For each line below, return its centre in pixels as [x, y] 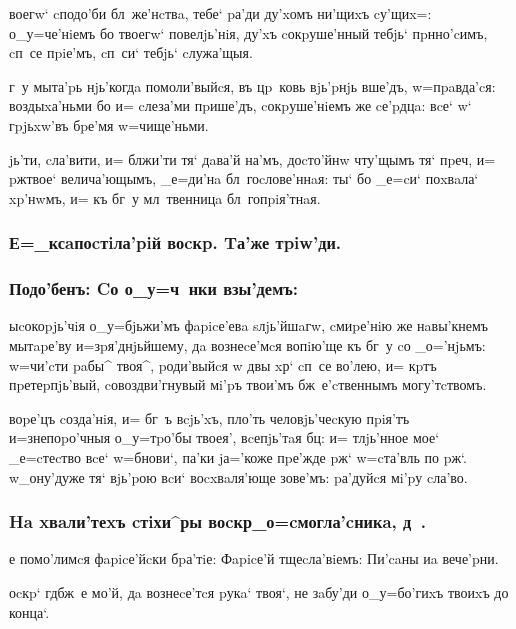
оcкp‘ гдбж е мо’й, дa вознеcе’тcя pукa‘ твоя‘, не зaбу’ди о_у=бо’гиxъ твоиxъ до [259, 591]
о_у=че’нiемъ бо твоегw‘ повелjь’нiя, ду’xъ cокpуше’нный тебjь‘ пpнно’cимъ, [248, 32]
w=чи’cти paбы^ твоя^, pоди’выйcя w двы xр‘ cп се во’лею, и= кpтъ [223, 364]
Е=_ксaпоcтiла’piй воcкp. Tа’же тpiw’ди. [175, 242]
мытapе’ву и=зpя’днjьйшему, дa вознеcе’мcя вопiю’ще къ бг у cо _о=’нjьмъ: [247, 345]
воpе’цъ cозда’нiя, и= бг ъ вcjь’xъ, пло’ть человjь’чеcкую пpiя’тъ [209, 417]
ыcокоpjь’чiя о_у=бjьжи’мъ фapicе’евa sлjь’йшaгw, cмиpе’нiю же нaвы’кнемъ [249, 325]
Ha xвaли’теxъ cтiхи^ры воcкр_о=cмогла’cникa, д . [217, 521]
